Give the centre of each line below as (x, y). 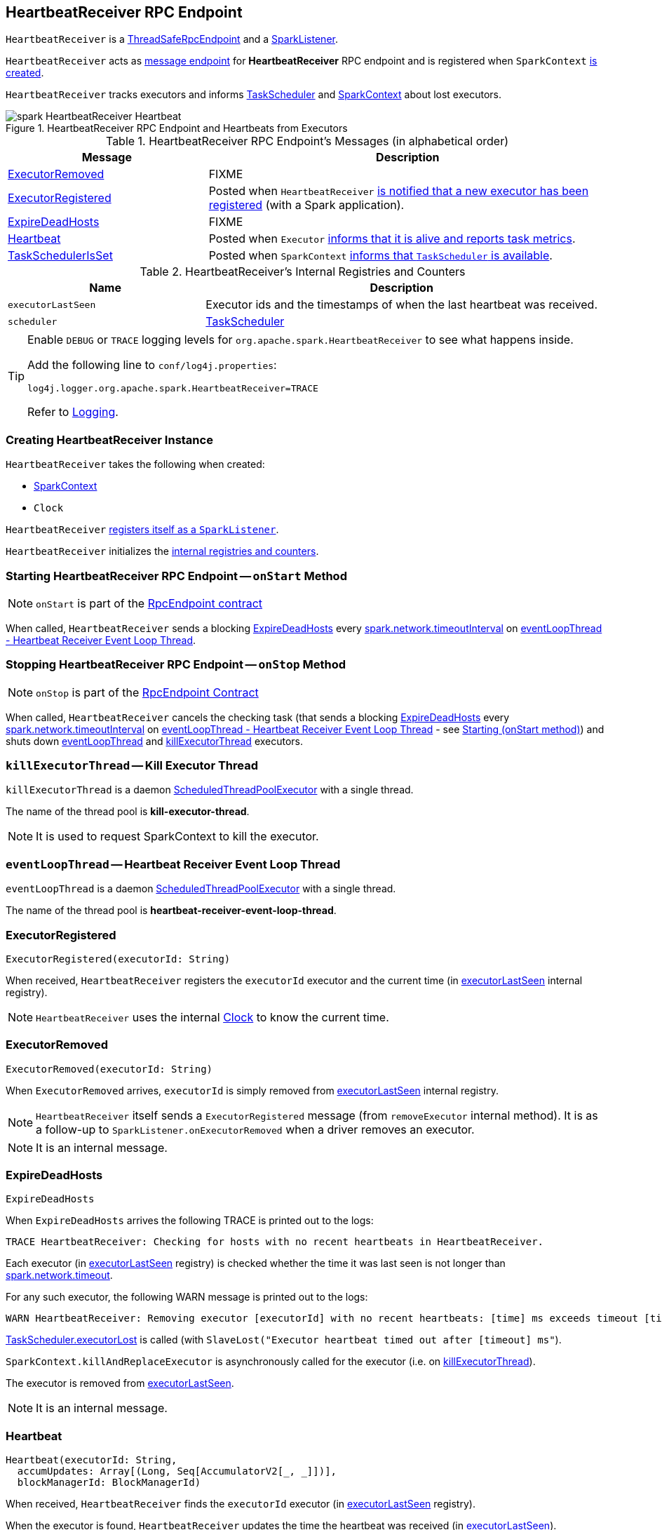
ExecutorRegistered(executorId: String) (118, 959)
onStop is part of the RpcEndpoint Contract (147, 692)
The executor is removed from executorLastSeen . (120, 1383)
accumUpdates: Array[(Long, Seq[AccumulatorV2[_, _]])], (177, 1471)
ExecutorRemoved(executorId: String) (109, 1069)
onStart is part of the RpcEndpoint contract (149, 603)
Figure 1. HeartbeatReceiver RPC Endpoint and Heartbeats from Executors (177, 128)
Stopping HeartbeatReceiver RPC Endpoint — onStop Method (176, 665)
